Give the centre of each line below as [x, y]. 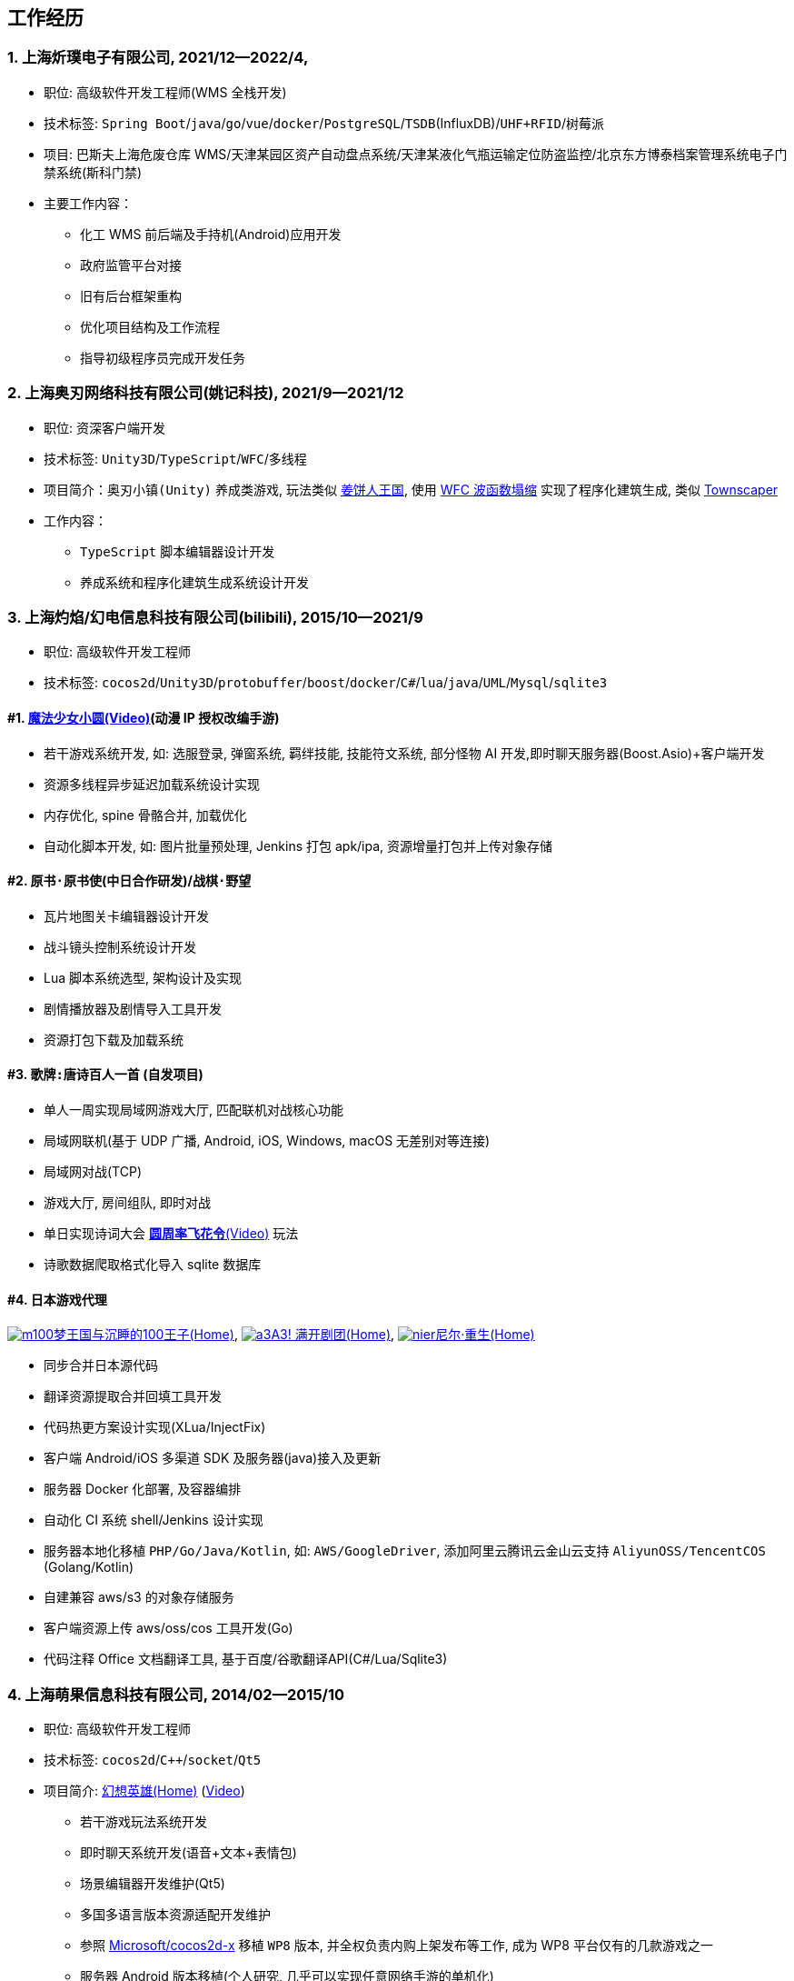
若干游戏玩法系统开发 [144, 1821]
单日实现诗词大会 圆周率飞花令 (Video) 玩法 [171, 1233]
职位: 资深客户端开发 [104, 427]
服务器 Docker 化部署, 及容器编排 [143, 1489]
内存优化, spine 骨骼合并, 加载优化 [145, 815]
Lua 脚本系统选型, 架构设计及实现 [143, 977]
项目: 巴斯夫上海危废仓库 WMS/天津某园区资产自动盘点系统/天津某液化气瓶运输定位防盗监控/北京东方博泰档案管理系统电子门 [416, 154]
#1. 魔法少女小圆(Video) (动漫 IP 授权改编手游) [144, 717]
